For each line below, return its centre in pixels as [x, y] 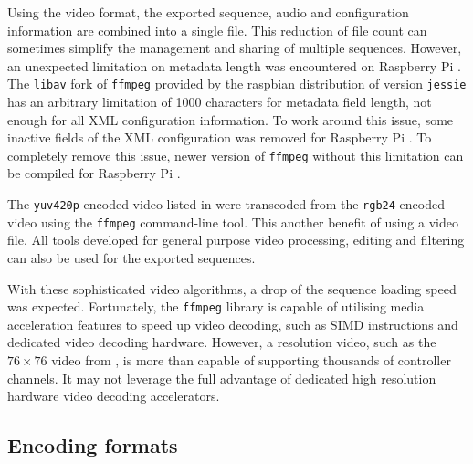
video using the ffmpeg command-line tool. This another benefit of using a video [233, 221]
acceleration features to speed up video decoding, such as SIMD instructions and [233, 324]
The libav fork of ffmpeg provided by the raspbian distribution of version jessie [237, 84]
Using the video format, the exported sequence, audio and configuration [208, 12]
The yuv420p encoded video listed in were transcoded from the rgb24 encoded [226, 204]
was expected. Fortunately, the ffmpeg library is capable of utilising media [216, 306]
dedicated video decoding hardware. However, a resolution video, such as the [222, 342]
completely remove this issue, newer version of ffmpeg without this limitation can [236, 155]
